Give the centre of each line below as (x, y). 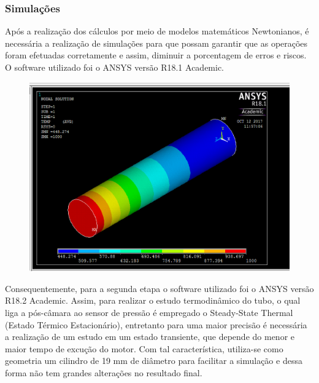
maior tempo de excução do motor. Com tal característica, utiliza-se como (144, 348)
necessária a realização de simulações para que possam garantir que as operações (156, 43)
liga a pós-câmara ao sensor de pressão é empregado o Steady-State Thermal (149, 312)
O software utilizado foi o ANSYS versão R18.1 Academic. (115, 67)
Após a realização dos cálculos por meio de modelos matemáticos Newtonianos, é (157, 31)
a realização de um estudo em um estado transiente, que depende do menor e (150, 337)
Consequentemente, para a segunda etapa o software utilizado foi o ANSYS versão (159, 288)
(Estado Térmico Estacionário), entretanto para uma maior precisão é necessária (156, 324)
